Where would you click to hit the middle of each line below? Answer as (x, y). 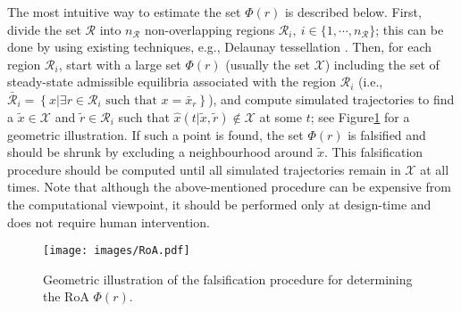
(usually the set (268, 64)
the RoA (66, 296)
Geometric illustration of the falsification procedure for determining (228, 279)
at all (435, 169)
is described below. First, (353, 12)
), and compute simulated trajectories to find (331, 99)
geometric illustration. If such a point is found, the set (155, 134)
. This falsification (373, 152)
